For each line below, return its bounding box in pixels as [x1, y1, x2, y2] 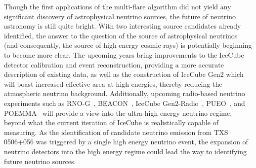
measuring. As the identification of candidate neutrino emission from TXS [4, 127, 228, 137]
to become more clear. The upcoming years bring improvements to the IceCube [4, 49, 244, 60]
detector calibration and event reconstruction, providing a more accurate [4, 59, 224, 69]
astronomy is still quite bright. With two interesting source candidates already [4, 21, 241, 31]
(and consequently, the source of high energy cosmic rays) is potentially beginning [4, 40, 252, 50]
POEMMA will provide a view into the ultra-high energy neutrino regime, [4, 107, 232, 118]
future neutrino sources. [4, 156, 76, 166]
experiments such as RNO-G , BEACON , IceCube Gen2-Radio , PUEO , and [4, 98, 245, 108]
